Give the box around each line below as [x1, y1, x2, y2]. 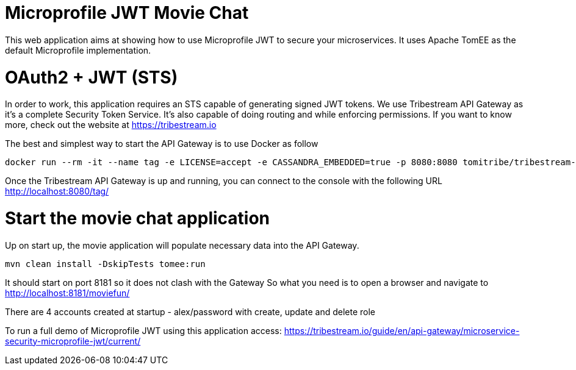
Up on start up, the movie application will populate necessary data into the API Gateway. [5, 240, 359, 251]
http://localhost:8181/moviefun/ [5, 287, 130, 298]
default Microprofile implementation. [5, 44, 151, 55]
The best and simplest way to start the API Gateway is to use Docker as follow [5, 138, 319, 149]
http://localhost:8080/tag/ [5, 186, 109, 197]
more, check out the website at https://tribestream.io [5, 119, 217, 130]
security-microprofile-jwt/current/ [5, 335, 141, 346]
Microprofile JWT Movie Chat [5, 2, 249, 23]
